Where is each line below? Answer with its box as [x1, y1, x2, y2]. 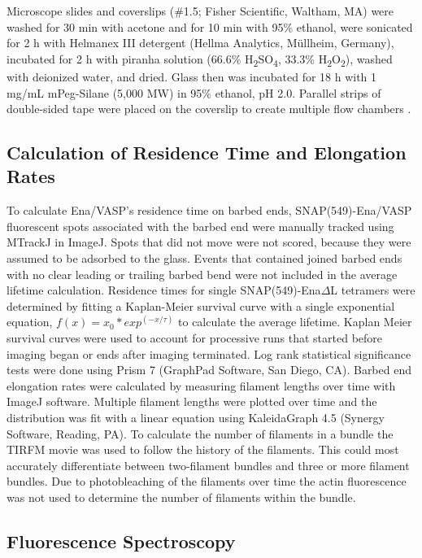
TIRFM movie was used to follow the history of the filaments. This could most [7, 441, 399, 458]
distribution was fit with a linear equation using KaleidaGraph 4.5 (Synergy [7, 409, 385, 425]
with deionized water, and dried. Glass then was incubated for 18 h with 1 [7, 68, 377, 85]
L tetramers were [330, 281, 415, 299]
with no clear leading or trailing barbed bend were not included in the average [7, 265, 398, 282]
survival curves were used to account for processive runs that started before [7, 329, 383, 347]
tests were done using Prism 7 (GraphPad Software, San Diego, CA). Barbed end [7, 361, 411, 378]
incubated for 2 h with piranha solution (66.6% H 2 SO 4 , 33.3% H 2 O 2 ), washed [7, 50, 393, 69]
